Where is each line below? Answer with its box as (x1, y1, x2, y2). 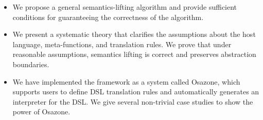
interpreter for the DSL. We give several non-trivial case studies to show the (12, 96, 253, 107)
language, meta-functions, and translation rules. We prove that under (12, 38, 232, 49)
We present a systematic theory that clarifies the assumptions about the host (12, 29, 256, 39)
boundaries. (12, 58, 49, 69)
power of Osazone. (12, 106, 71, 117)
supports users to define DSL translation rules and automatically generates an (12, 86, 259, 97)
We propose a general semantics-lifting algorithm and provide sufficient (12, 2, 237, 12)
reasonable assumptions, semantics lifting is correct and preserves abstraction (12, 49, 256, 59)
